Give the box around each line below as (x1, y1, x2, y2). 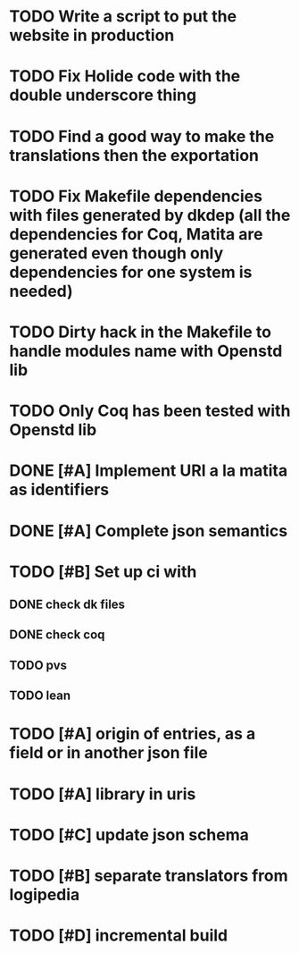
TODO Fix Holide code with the (9, 66, 241, 87)
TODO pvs (9, 657, 68, 672)
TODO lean (9, 688, 71, 704)
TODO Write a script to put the (9, 6, 237, 27)
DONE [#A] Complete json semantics (9, 520, 288, 541)
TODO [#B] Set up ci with (9, 561, 197, 582)
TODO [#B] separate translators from (9, 865, 288, 886)
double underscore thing (9, 85, 197, 105)
